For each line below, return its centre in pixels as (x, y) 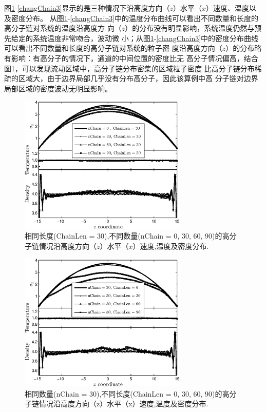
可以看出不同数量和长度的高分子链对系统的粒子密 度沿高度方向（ (113, 48)
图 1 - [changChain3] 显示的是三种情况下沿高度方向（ (87, 8)
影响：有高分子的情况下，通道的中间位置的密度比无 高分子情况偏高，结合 (135, 58)
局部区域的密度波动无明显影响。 (58, 88)
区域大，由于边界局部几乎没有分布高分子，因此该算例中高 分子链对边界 (138, 78)
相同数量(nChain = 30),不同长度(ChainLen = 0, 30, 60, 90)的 (123, 393)
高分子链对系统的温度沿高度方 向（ (63, 28)
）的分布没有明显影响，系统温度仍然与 (190, 28)
